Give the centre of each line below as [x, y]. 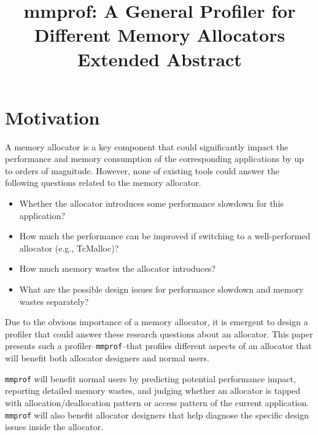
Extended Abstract [160, 59]
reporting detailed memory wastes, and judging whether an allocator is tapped [153, 391]
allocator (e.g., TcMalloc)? [69, 248]
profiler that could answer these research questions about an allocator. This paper [159, 333]
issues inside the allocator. [54, 427]
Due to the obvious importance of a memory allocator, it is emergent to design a [157, 322]
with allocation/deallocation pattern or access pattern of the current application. [157, 402]
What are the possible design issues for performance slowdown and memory [161, 289]
